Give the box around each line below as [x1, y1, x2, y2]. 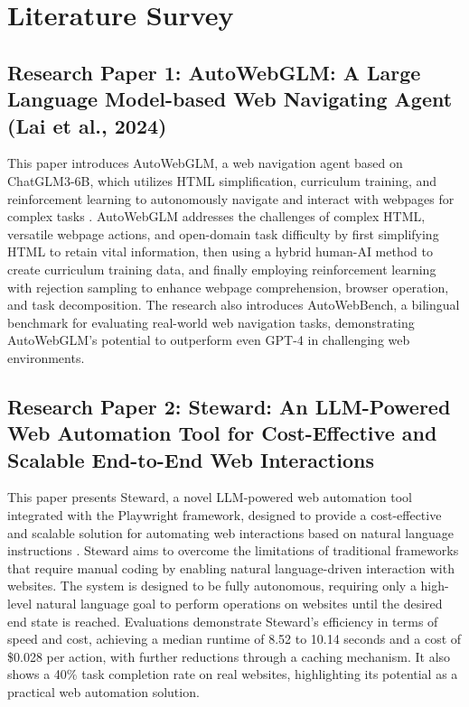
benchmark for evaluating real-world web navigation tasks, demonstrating [7, 312, 415, 331]
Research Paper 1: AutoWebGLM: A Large [7, 58, 421, 86]
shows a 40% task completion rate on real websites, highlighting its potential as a [7, 665, 458, 684]
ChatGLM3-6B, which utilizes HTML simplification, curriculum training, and [7, 171, 437, 190]
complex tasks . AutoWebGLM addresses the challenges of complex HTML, [7, 207, 426, 226]
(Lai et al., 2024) [7, 111, 167, 139]
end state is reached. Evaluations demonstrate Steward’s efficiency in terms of [7, 611, 438, 630]
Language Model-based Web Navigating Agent [7, 85, 453, 113]
